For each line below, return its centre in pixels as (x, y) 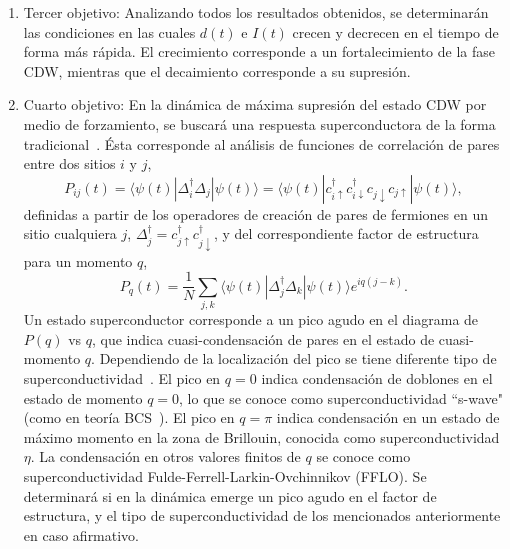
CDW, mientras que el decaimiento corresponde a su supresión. (217, 70)
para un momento (78, 260)
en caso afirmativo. (81, 534)
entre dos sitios (69, 163)
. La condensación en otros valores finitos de (165, 456)
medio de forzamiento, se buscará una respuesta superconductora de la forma (259, 123)
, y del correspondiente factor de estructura (346, 233)
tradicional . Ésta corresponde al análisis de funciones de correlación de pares (261, 143)
